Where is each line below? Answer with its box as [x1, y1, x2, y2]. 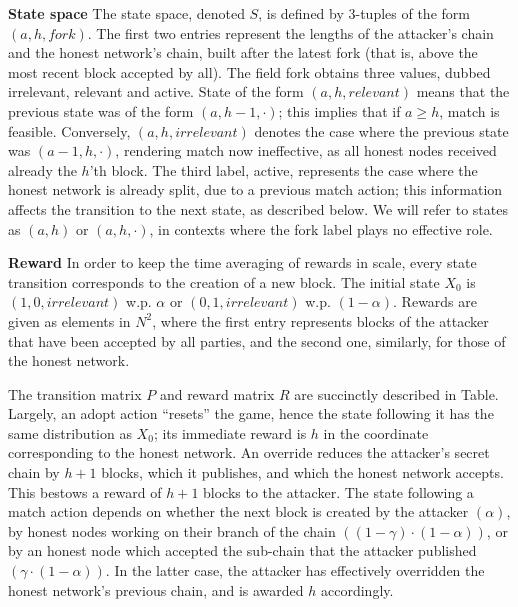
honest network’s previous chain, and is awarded [8, 579, 304, 600]
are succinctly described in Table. [294, 383, 499, 404]
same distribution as [8, 422, 132, 443]
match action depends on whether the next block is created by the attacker [8, 501, 469, 522]
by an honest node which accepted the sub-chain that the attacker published [8, 540, 477, 561]
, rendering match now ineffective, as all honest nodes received [115, 140, 497, 161]
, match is [439, 100, 500, 121]
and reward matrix [159, 383, 275, 404]
